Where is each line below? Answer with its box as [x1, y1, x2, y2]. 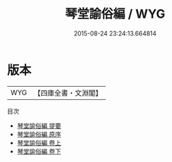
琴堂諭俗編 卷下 [16, 147, 62, 155]
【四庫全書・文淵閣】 [34, 88, 103, 98]
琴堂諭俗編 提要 [16, 121, 62, 130]
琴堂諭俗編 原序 [16, 130, 62, 138]
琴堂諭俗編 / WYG [64, 6, 166, 22]
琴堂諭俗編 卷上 [16, 138, 62, 147]
